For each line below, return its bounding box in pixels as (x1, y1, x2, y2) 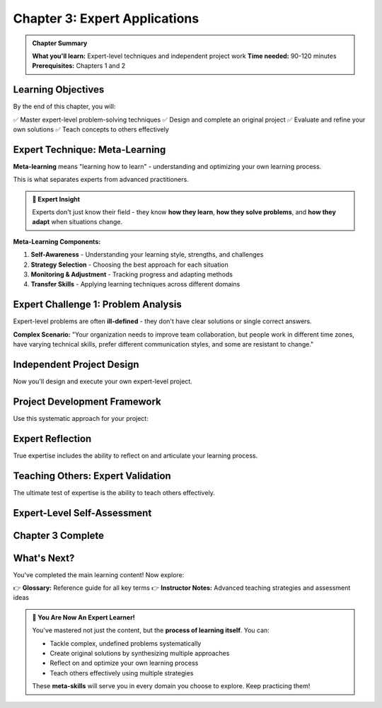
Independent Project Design (13, 358, 139, 371)
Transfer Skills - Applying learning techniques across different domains (30, 280, 241, 289)
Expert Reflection (13, 432, 92, 445)
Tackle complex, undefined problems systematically (50, 639, 202, 647)
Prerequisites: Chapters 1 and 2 (32, 62, 126, 70)
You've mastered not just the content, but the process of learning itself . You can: (32, 626, 270, 634)
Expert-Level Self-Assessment (13, 506, 152, 519)
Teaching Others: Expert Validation (13, 470, 171, 482)
